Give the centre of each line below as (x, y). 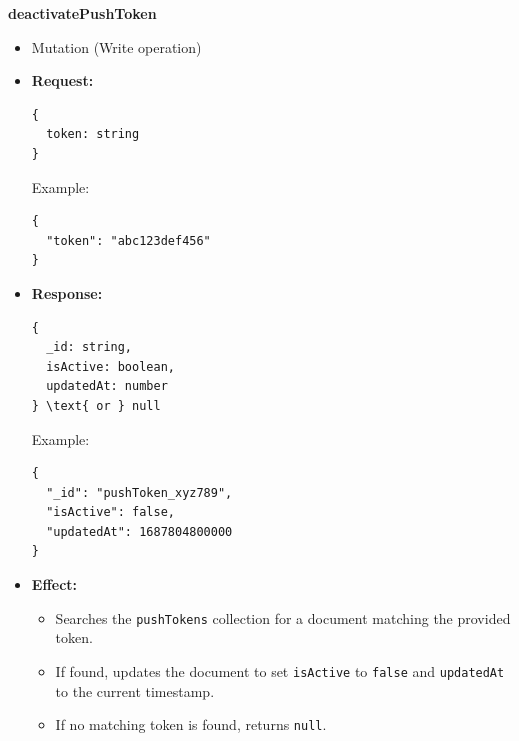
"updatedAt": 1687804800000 (139, 531)
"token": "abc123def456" (128, 240)
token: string (93, 134)
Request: (62, 80)
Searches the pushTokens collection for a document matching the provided (283, 617)
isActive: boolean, (110, 366)
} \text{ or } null (96, 405)
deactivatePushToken (82, 13)
